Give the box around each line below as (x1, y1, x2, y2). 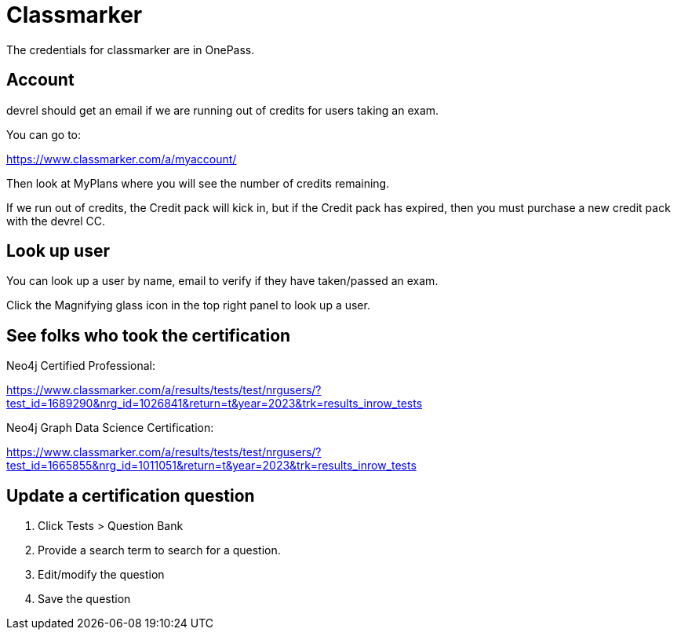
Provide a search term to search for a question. (38, 543, 281, 557)
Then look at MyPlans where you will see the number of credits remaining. (6, 176, 390, 190)
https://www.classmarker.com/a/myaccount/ (6, 152, 237, 166)
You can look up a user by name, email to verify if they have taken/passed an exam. (6, 274, 439, 288)
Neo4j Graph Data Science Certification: (6, 421, 214, 435)
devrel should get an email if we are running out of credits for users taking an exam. (6, 103, 439, 117)
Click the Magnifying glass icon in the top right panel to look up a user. (6, 298, 370, 313)
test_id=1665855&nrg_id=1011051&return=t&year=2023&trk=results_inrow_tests (6, 459, 417, 473)
